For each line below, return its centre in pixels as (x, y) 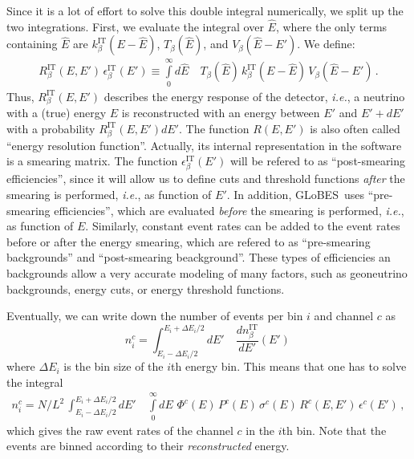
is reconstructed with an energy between (221, 113)
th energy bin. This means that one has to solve (289, 366)
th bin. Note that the (334, 430)
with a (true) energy (57, 113)
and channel (344, 316)
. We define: (326, 44)
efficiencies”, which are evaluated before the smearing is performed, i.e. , (229, 210)
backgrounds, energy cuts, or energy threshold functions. (146, 288)
